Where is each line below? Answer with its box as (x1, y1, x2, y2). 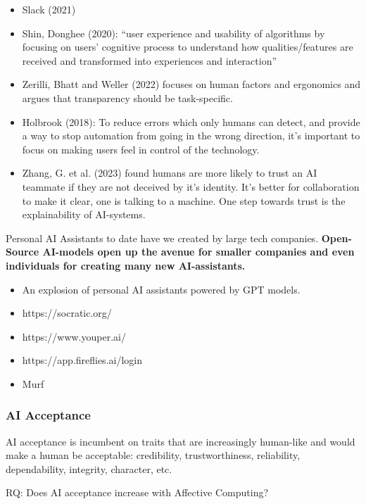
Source (6, 244, 39, 259)
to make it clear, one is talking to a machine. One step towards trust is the (22, 193, 346, 208)
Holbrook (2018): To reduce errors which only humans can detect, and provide (22, 114, 360, 129)
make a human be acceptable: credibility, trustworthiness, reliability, (6, 448, 301, 462)
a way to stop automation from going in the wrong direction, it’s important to (22, 128, 360, 143)
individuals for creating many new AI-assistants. (6, 258, 246, 272)
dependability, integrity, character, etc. (6, 461, 172, 476)
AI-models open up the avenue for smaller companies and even (42, 244, 355, 259)
